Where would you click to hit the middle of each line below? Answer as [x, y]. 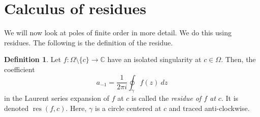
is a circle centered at [128, 108]
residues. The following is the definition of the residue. [89, 42]
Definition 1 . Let [33, 59]
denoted [17, 108]
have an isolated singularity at [154, 59]
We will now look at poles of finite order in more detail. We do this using [118, 33]
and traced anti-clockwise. [209, 108]
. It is [230, 98]
